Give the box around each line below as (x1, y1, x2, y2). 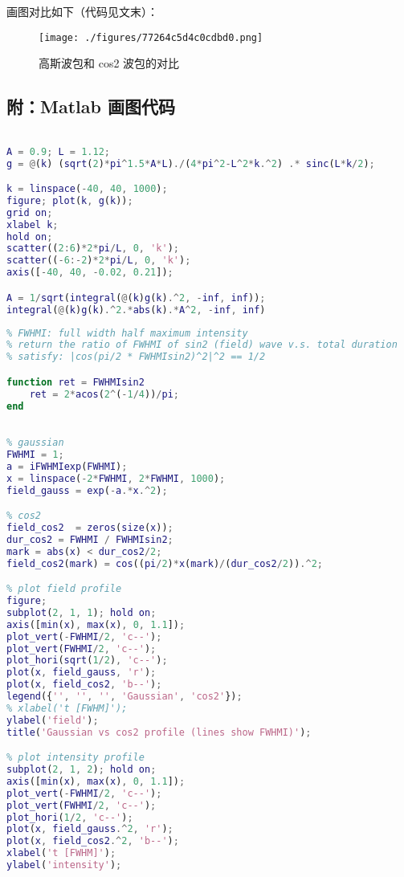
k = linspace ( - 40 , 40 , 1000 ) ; (6, 183, 168, 195)
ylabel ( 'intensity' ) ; (6, 859, 122, 871)
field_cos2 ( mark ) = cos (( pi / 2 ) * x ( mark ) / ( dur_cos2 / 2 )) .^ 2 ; (6, 557, 324, 569)
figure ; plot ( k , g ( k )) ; (6, 194, 133, 206)
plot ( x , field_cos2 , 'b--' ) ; (6, 679, 162, 691)
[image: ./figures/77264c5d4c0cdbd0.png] (39, 31, 263, 43)
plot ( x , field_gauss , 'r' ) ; (6, 667, 157, 679)
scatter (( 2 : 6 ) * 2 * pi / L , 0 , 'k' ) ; (6, 243, 180, 255)
